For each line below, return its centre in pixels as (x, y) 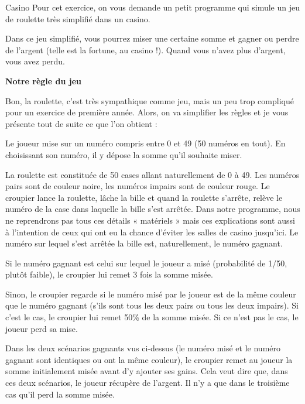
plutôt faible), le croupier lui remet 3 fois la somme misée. (109, 274)
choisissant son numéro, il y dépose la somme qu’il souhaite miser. (124, 154)
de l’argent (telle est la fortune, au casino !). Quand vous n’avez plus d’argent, (145, 49)
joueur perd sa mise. (42, 328)
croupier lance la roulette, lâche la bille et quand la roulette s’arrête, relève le (144, 197)
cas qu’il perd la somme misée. (60, 394)
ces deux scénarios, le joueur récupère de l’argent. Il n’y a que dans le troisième (148, 383)
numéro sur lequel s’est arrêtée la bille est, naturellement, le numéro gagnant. (144, 243)
